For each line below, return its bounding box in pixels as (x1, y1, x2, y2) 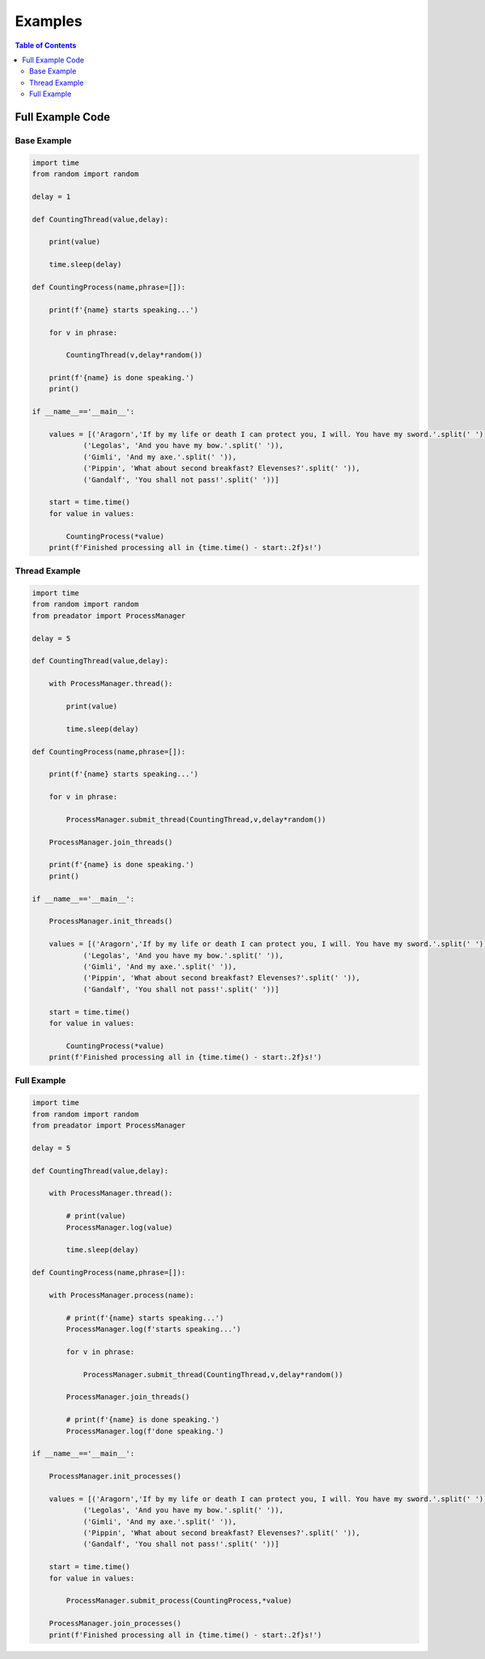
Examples (15, 12, 82, 30)
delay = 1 (32, 192, 71, 201)
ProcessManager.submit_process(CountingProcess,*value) (65, 1596, 293, 1606)
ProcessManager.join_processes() (48, 1619, 182, 1628)
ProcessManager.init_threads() (48, 916, 173, 926)
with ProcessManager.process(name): (48, 1290, 194, 1300)
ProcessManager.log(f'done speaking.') (65, 1426, 224, 1436)
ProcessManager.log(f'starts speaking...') (65, 1325, 242, 1334)
